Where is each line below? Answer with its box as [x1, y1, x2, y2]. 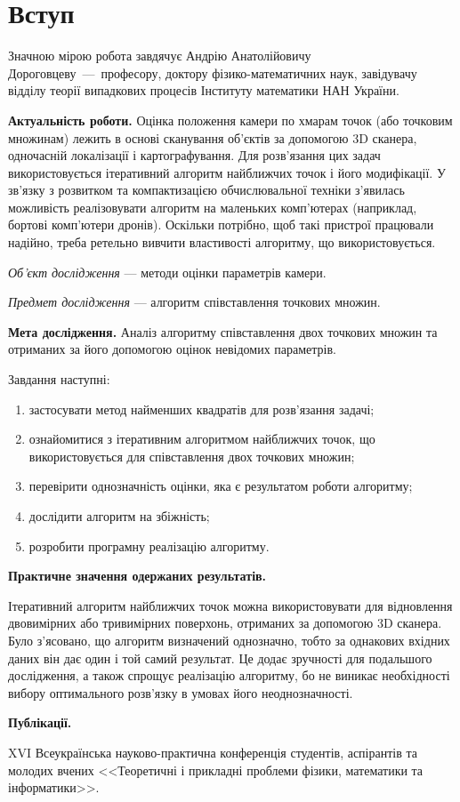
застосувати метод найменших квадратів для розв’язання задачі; [28, 399, 375, 418]
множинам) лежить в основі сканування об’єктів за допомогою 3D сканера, [8, 128, 417, 147]
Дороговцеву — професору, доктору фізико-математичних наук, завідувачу [8, 63, 417, 82]
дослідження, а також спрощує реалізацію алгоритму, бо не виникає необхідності [8, 666, 450, 685]
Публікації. [8, 713, 72, 732]
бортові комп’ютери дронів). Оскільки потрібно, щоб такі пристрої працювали [8, 215, 434, 234]
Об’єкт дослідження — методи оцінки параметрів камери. [8, 262, 327, 281]
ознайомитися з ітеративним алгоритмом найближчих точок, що [28, 429, 375, 448]
